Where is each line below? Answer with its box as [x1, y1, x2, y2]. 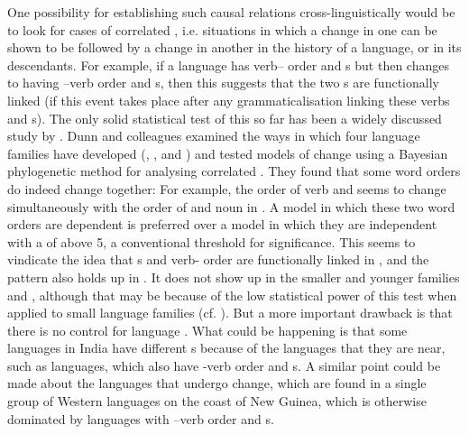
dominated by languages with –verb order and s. [7, 409, 274, 428]
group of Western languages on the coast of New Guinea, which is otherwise [7, 392, 427, 411]
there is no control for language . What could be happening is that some [7, 320, 408, 339]
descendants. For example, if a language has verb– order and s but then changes [7, 55, 449, 74]
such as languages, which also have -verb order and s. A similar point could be [7, 356, 441, 374]
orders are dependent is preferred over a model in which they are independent [7, 215, 437, 234]
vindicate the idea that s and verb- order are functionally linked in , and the [7, 250, 429, 269]
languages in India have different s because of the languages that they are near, [7, 338, 446, 357]
